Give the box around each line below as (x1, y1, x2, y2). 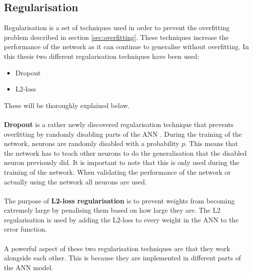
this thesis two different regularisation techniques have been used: (4, 51, 199, 61)
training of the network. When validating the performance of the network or (4, 166, 231, 177)
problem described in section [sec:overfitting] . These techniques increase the (4, 32, 229, 42)
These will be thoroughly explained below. (4, 100, 130, 110)
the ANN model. (4, 262, 54, 272)
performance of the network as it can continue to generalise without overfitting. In (4, 41, 249, 52)
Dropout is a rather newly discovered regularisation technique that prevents (4, 119, 234, 129)
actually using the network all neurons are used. (4, 176, 147, 186)
